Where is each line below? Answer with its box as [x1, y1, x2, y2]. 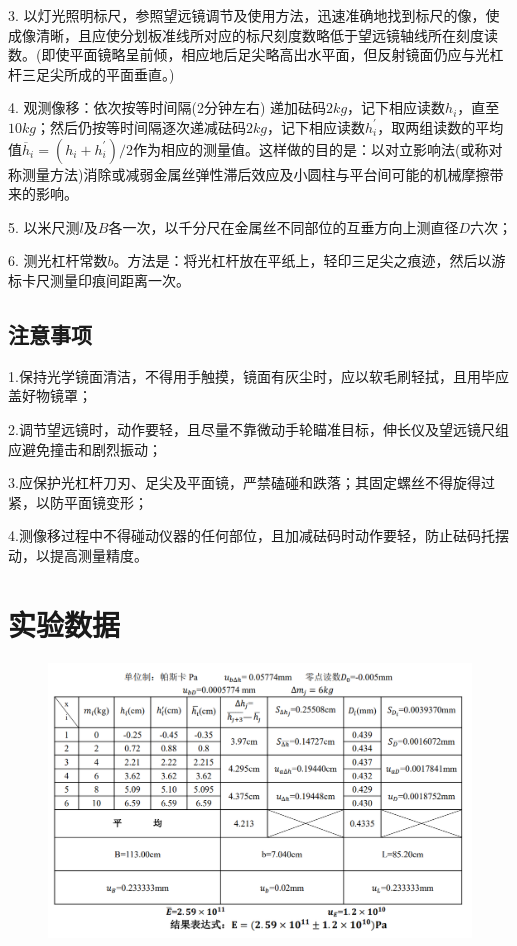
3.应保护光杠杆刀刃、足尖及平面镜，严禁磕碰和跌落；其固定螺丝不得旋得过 [8, 472, 495, 493]
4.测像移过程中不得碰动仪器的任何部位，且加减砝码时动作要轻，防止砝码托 [8, 525, 495, 546]
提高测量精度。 [49, 544, 148, 565]
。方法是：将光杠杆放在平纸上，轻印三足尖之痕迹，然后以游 [113, 250, 506, 271]
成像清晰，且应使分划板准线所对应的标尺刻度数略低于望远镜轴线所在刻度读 [8, 24, 498, 45]
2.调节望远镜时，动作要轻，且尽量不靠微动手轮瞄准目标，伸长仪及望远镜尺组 [8, 418, 509, 439]
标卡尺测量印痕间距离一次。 [8, 269, 190, 290]
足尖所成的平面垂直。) [35, 63, 175, 84]
